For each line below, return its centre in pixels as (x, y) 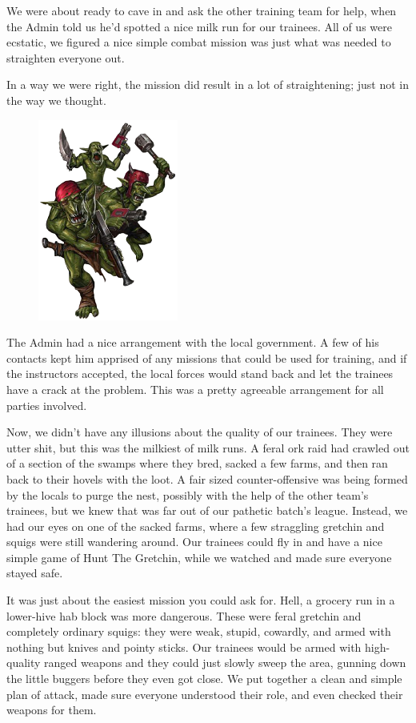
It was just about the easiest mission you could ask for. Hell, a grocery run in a (201, 600)
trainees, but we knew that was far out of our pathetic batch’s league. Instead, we (207, 510)
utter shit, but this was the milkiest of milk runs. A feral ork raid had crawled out (208, 447)
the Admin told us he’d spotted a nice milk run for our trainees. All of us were (199, 26)
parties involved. (47, 405)
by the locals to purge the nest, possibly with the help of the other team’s (188, 494)
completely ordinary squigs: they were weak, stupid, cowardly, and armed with (199, 631)
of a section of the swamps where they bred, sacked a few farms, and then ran (197, 463)
